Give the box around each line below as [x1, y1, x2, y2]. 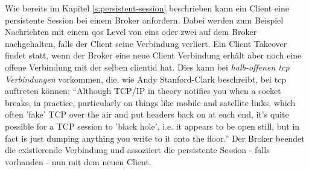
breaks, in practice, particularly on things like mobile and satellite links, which [5, 96, 296, 109]
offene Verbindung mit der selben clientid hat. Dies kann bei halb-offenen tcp [5, 60, 290, 73]
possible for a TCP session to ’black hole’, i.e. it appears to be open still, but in [5, 119, 300, 132]
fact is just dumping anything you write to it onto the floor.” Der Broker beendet [5, 131, 305, 144]
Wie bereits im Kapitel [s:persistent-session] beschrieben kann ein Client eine [5, 2, 289, 14]
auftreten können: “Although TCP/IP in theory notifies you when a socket [5, 84, 281, 97]
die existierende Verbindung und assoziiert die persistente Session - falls [5, 143, 270, 156]
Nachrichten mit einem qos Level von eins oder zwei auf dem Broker [5, 25, 257, 38]
